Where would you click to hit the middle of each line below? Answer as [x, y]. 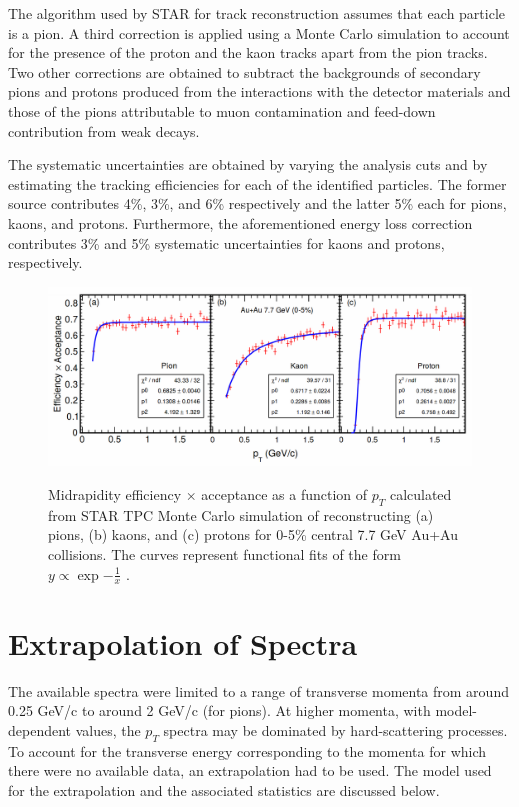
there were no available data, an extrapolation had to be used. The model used [250, 770]
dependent [40, 729]
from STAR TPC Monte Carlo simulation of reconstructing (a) [241, 514]
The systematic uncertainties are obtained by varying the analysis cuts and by [248, 164]
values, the [108, 729]
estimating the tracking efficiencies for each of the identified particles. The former [257, 183]
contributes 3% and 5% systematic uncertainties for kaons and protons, [226, 242]
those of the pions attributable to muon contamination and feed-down [222, 110]
